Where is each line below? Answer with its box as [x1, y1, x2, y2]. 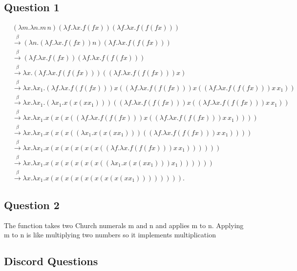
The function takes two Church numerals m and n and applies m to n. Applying [4, 220, 244, 230]
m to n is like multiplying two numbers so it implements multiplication [4, 230, 216, 240]
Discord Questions [4, 253, 98, 269]
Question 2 [4, 197, 60, 212]
